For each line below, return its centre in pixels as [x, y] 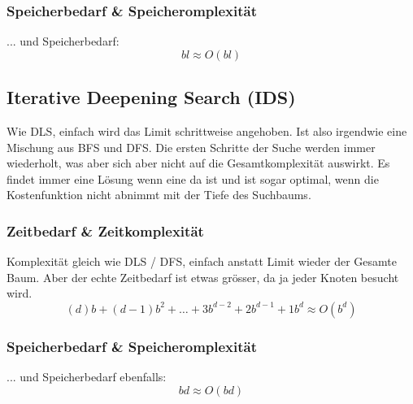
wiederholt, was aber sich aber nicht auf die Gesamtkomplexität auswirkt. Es [198, 163]
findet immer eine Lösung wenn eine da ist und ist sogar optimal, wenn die [193, 178]
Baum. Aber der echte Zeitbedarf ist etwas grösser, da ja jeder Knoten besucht [203, 277]
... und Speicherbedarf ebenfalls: [87, 377]
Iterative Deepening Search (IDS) [151, 97]
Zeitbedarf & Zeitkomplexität [105, 230]
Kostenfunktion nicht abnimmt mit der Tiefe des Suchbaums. [159, 195]
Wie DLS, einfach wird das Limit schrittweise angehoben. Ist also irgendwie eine [207, 131]
